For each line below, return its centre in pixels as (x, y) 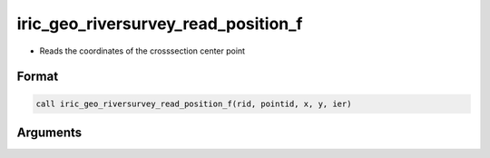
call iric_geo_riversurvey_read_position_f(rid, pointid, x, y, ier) (194, 104)
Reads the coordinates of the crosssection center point (142, 51)
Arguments (49, 132)
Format (38, 77)
